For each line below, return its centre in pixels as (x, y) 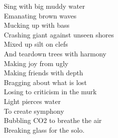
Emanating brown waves (40, 15)
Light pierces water (32, 101)
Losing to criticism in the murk (50, 92)
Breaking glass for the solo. (44, 129)
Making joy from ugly (36, 63)
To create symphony (34, 111)
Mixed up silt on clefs (36, 44)
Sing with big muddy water (44, 6)
